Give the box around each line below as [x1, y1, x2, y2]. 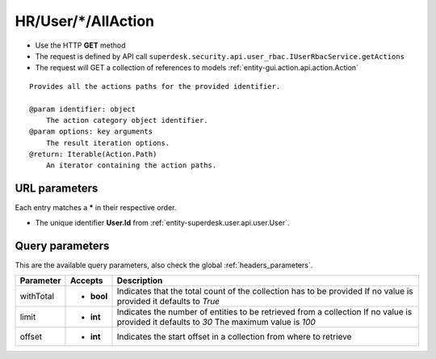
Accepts [69, 275, 103, 286]
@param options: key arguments [29, 127, 153, 137]
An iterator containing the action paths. [45, 161, 217, 170]
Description [116, 275, 163, 286]
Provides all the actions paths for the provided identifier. [29, 82, 281, 91]
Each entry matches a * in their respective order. [15, 203, 177, 213]
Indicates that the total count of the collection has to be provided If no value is [116, 285, 413, 297]
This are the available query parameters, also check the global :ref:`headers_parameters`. [15, 260, 313, 270]
